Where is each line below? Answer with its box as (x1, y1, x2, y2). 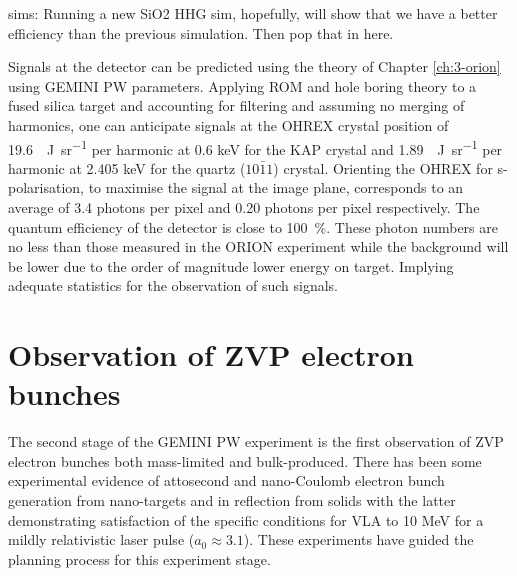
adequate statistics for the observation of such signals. (8, 275, 338, 296)
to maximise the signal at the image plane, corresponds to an (88, 177, 464, 198)
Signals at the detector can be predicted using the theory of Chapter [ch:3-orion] (8, 56, 501, 77)
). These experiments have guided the (243, 529, 474, 550)
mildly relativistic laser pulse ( (8, 529, 195, 550)
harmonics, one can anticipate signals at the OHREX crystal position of (8, 114, 449, 135)
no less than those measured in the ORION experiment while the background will (8, 236, 509, 257)
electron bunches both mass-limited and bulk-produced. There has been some (8, 450, 482, 471)
